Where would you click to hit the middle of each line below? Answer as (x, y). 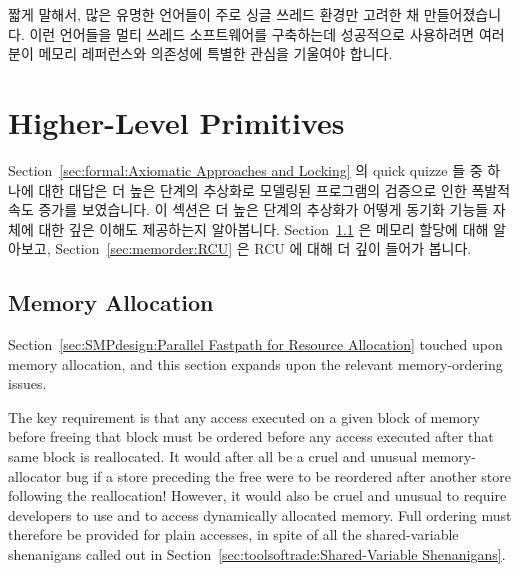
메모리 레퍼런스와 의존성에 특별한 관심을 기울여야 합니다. (215, 53)
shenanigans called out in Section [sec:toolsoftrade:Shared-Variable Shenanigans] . (257, 554)
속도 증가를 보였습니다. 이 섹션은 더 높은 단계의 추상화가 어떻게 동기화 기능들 (248, 209)
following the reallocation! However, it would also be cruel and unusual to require (257, 495)
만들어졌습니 (462, 14)
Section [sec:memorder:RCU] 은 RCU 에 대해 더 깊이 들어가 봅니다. (263, 248)
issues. (27, 383)
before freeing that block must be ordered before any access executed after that (251, 436)
